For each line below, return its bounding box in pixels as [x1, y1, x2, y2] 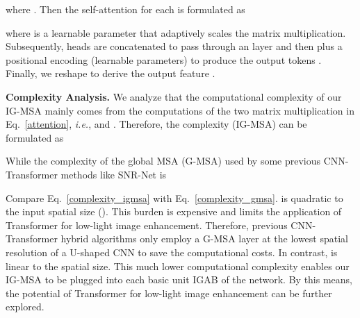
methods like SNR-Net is [60, 167, 167, 181]
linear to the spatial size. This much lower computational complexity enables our [6, 258, 350, 273]
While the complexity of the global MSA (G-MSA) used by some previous [6, 153, 321, 168]
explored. [6, 299, 44, 314]
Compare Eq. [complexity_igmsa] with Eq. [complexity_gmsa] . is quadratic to [6, 190, 343, 205]
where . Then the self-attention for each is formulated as [6, 2, 245, 16]
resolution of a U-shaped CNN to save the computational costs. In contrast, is [6, 244, 338, 259]
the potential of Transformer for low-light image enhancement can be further [6, 285, 332, 300]
